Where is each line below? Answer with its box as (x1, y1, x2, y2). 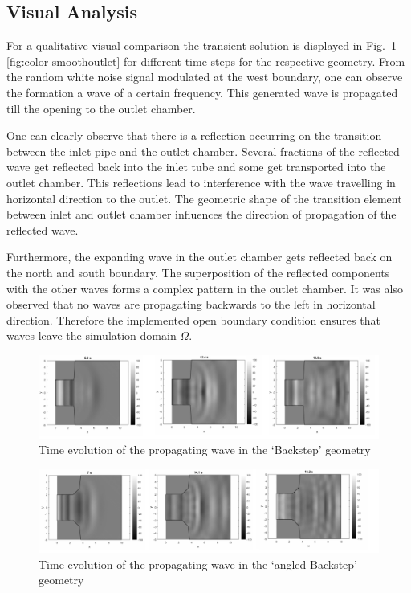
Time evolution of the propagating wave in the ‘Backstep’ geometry (39, 441, 371, 458)
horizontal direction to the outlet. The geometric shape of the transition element (6, 190, 402, 207)
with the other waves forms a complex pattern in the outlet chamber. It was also (6, 280, 403, 296)
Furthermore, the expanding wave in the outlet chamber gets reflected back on (6, 248, 393, 265)
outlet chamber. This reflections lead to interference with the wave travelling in (6, 174, 396, 190)
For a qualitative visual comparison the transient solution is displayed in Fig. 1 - (6, 37, 401, 54)
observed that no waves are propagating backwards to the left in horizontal (6, 296, 376, 313)
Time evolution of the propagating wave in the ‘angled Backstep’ (39, 555, 357, 572)
